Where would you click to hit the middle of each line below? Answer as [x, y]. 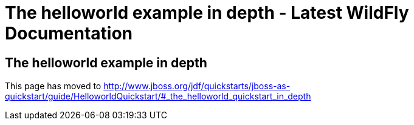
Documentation [69, 33]
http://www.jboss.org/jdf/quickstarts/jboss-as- [197, 86]
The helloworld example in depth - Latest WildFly [207, 13]
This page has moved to [53, 86]
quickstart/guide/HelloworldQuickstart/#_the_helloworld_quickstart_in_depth [158, 96]
